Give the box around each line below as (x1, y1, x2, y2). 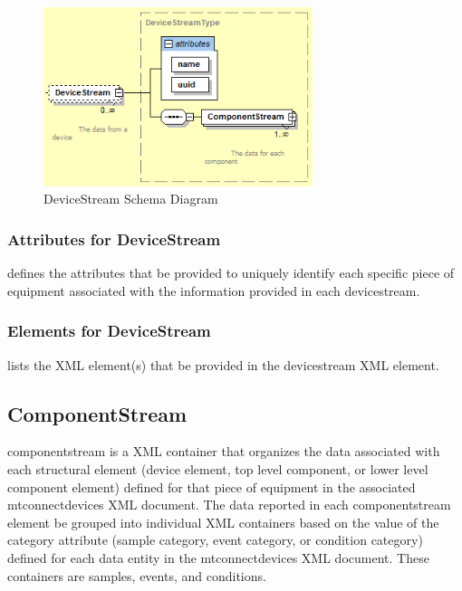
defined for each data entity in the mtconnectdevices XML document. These (7, 548, 429, 567)
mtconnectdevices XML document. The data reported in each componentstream (7, 495, 451, 514)
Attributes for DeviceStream (7, 227, 221, 250)
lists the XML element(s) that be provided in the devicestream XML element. (7, 355, 439, 374)
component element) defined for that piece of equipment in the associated (7, 477, 416, 496)
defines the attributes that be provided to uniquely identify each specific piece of (7, 263, 455, 282)
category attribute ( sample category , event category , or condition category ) (7, 530, 423, 549)
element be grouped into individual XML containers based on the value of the (7, 512, 439, 531)
